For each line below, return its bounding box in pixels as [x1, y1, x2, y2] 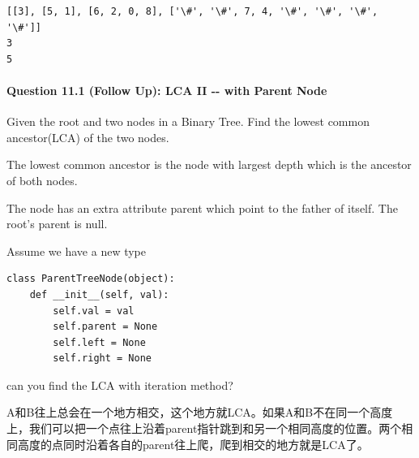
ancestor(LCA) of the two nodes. [6, 128, 169, 145]
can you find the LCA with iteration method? [6, 376, 233, 393]
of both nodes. [6, 171, 78, 188]
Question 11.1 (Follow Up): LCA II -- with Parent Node [6, 81, 327, 98]
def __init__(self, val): [29, 288, 169, 300]
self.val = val [53, 305, 135, 317]
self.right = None [53, 352, 152, 365]
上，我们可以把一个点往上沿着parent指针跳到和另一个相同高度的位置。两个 [6, 420, 402, 437]
